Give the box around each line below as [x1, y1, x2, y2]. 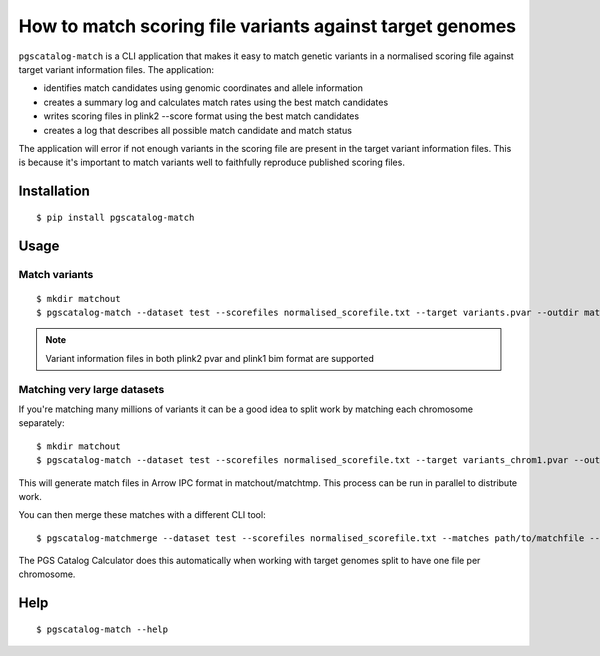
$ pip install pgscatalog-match [36, 211, 195, 223]
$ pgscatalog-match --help [36, 623, 169, 635]
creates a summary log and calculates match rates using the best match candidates [43, 96, 389, 108]
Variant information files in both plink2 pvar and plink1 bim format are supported [45, 352, 374, 364]
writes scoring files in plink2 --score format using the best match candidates [43, 110, 360, 122]
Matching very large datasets [18, 382, 165, 396]
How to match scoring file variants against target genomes [18, 15, 517, 37]
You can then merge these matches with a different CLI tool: [18, 509, 266, 521]
